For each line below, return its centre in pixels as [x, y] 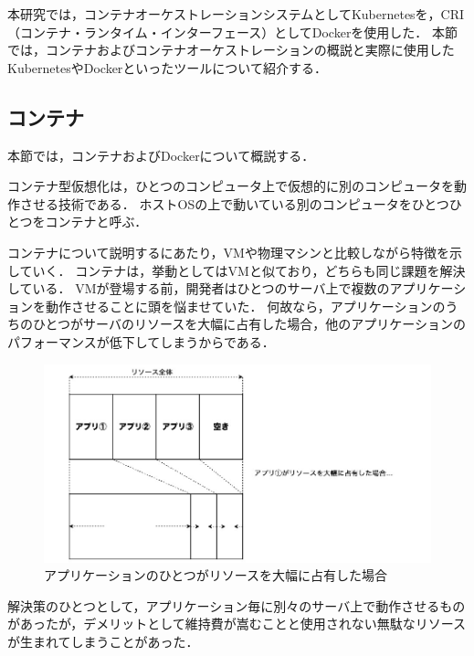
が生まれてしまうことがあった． [103, 641]
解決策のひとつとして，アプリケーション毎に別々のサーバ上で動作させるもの [237, 605]
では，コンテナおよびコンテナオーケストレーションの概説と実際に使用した [231, 50]
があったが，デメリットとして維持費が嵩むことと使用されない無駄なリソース [237, 624]
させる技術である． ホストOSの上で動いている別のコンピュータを [216, 203]
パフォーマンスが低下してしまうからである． [141, 341]
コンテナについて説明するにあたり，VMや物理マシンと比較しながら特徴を [228, 252]
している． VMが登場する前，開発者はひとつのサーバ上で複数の [199, 288]
